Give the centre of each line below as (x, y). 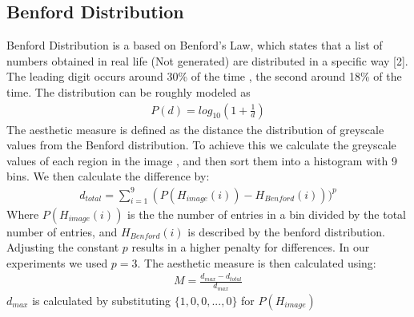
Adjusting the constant (63, 247)
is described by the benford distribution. (286, 231)
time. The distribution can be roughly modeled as (129, 91)
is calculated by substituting (102, 300)
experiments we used (57, 262)
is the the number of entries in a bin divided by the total (267, 214)
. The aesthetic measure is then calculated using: (257, 262)
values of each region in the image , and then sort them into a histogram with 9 (202, 160)
